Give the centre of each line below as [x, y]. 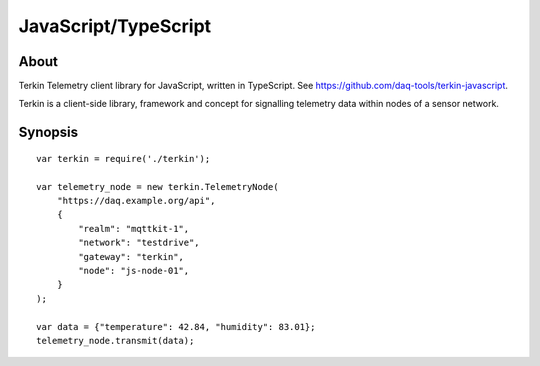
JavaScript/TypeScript [115, 26]
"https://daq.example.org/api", [136, 201]
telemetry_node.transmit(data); [115, 340]
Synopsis [48, 132]
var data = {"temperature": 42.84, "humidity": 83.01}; [176, 326]
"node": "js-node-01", [134, 270]
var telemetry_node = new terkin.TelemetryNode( [157, 186]
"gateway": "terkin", [131, 256]
